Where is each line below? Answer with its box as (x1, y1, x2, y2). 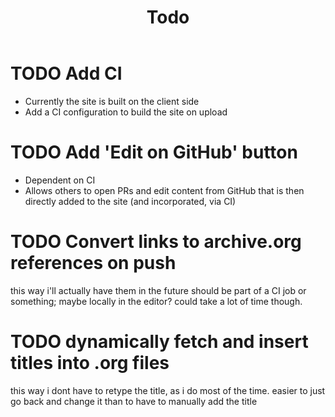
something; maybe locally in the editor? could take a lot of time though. (10, 295, 303, 307)
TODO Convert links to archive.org (10, 231, 302, 253)
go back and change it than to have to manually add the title (10, 395, 258, 407)
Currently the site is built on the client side (24, 95, 200, 107)
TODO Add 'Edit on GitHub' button (10, 141, 298, 164)
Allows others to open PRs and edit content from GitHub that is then (24, 184, 305, 196)
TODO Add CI (10, 62, 123, 85)
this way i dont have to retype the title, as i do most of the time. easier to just (10, 384, 326, 396)
